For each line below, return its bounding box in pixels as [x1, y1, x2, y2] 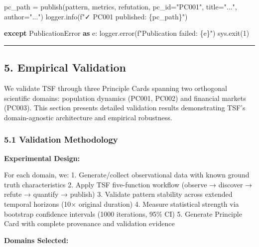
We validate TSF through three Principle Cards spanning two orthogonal [4, 82, 228, 93]
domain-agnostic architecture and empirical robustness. [4, 112, 172, 122]
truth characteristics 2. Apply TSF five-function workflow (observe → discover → [4, 179, 253, 189]
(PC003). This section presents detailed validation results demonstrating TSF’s [4, 102, 246, 113]
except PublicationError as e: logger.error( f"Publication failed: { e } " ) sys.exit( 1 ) [4, 28, 250, 38]
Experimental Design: [4, 153, 80, 163]
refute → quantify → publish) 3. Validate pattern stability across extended [4, 189, 233, 199]
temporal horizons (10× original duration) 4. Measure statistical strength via [4, 198, 239, 209]
